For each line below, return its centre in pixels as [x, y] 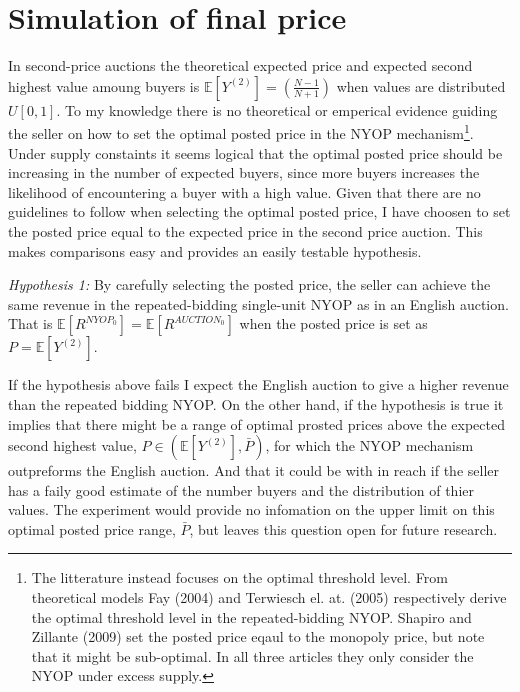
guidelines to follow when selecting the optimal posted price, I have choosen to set [259, 211]
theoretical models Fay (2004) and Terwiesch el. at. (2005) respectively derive [269, 597]
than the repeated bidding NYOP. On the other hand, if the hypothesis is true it [256, 403]
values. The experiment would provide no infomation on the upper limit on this [251, 509]
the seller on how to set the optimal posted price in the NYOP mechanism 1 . [241, 131]
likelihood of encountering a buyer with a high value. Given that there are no [244, 191]
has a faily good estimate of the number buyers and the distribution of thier [241, 489]
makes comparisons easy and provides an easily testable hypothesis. [215, 250]
